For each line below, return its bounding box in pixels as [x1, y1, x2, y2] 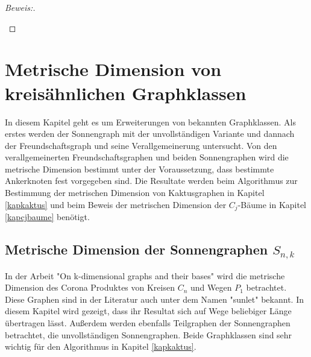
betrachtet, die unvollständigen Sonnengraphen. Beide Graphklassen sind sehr [5, 328, 292, 341]
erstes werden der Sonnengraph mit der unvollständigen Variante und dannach [5, 127, 295, 140]
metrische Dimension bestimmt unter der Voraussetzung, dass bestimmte [5, 162, 274, 175]
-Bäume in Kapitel [237, 198, 307, 210]
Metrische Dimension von [5, 57, 222, 81]
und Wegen [190, 281, 232, 294]
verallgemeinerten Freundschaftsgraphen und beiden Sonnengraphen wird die [5, 151, 289, 163]
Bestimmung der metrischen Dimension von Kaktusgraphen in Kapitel [5, 186, 265, 199]
